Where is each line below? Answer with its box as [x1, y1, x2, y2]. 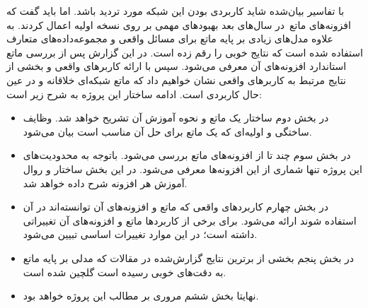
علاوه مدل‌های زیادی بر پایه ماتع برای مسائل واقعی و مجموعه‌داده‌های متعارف [6, 31, 333, 46]
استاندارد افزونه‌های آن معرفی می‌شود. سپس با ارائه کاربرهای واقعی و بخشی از [6, 59, 347, 73]
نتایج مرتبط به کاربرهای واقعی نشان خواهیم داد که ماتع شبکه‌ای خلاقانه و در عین [6, 72, 346, 87]
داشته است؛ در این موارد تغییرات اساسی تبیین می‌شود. [23, 227, 258, 242]
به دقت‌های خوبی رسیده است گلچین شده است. [23, 264, 226, 279]
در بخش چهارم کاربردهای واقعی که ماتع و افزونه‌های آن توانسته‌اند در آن [23, 199, 328, 214]
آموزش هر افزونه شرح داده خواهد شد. [23, 175, 188, 190]
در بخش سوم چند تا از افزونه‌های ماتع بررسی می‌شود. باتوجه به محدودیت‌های [23, 148, 351, 162]
